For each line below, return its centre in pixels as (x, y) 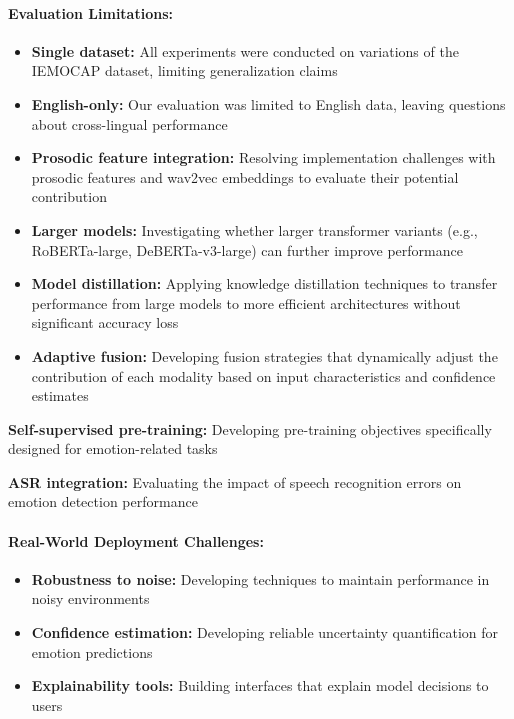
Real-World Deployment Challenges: (136, 540)
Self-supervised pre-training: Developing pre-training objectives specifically (250, 428)
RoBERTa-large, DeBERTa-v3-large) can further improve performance (247, 249)
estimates (60, 395)
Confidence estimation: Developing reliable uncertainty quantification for (265, 632)
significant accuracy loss (105, 322)
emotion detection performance (103, 501)
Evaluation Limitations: (90, 12)
